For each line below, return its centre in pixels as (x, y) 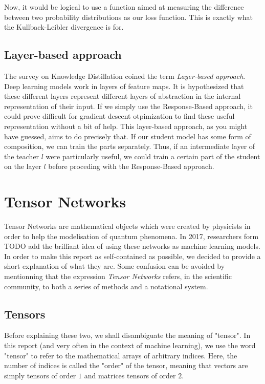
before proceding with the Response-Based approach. (131, 166)
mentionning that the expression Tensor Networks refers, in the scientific (118, 276)
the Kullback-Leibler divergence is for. (64, 27)
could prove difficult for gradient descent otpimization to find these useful (119, 116)
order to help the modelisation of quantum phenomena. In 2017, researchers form (131, 236)
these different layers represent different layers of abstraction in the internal (123, 96)
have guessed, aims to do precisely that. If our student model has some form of (128, 136)
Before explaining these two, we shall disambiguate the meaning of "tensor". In (127, 335)
